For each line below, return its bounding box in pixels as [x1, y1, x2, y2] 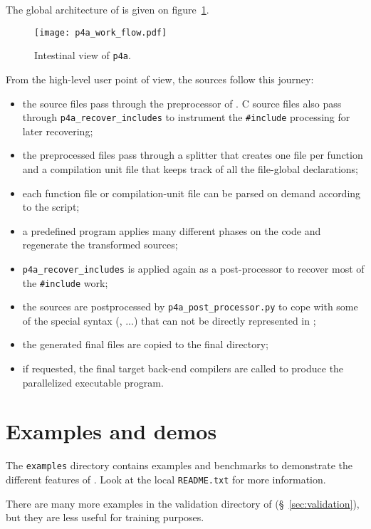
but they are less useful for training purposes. [6, 510, 204, 525]
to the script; [22, 199, 80, 214]
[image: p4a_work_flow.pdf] [34, 27, 167, 38]
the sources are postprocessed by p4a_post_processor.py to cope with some [22, 299, 358, 314]
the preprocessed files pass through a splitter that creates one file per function [22, 147, 363, 162]
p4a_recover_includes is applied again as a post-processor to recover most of [22, 261, 365, 276]
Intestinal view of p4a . [34, 48, 131, 63]
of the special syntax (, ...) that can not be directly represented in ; [22, 313, 316, 328]
